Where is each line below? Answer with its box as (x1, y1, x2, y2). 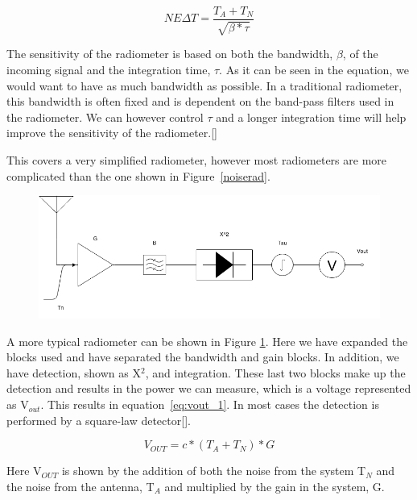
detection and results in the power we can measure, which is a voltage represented (6, 380, 411, 397)
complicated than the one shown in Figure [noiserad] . (6, 167, 270, 184)
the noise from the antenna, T (6, 477, 155, 494)
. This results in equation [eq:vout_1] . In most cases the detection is (40, 396, 379, 413)
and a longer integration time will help (216, 108, 407, 125)
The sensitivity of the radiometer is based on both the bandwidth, (6, 45, 333, 62)
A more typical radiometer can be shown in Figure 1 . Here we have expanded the (6, 332, 408, 349)
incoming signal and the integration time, (6, 61, 211, 78)
